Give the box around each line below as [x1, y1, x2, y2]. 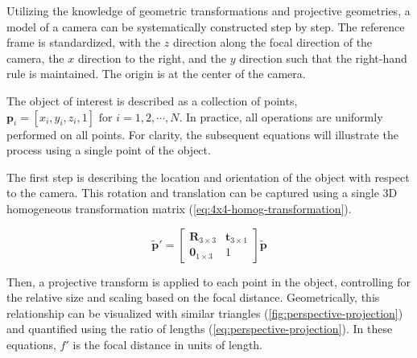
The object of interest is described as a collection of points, [6, 92, 298, 109]
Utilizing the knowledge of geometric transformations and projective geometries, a [6, 2, 411, 19]
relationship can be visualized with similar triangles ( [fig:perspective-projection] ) [6, 304, 403, 321]
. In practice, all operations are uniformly [179, 108, 383, 125]
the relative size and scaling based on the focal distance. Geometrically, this [6, 289, 380, 306]
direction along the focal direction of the [173, 34, 373, 51]
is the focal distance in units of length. [72, 335, 263, 352]
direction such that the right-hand [239, 49, 407, 66]
